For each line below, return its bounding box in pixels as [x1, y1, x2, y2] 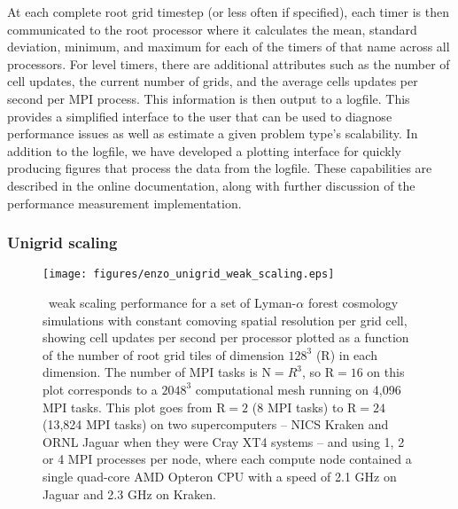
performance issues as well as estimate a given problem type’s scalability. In [7, 124, 418, 143]
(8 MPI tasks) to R [252, 397, 357, 416]
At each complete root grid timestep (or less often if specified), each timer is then [7, 3, 450, 20]
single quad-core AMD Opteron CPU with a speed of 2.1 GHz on [43, 466, 397, 485]
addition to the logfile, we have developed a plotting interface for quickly [7, 141, 401, 160]
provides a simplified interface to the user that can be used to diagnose [7, 106, 392, 125]
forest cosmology [307, 294, 399, 311]
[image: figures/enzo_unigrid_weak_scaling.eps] [43, 268, 335, 281]
